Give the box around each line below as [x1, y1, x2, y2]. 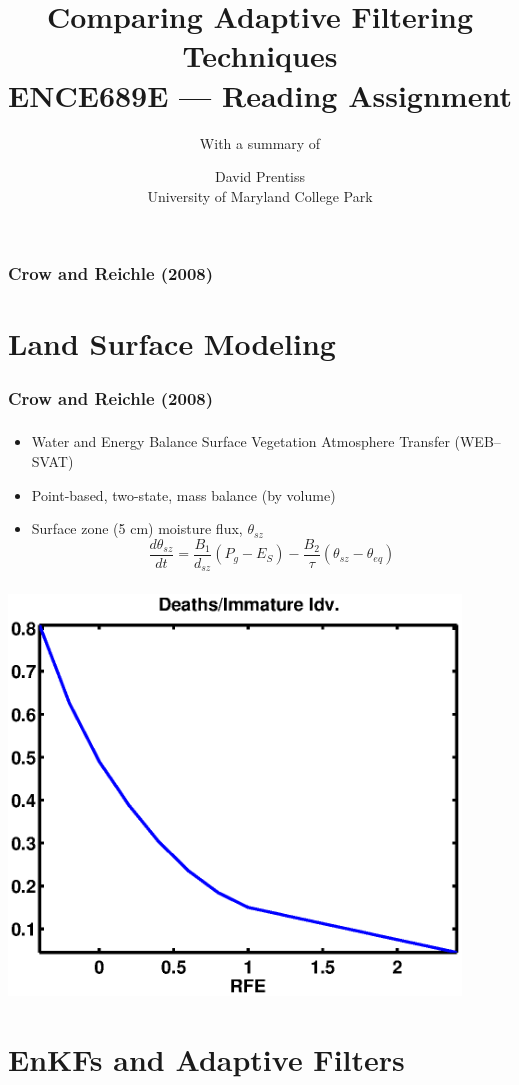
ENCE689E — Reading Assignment [8, 74, 512, 115]
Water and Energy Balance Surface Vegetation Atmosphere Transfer [31, 431, 450, 452]
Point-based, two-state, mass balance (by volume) [31, 484, 336, 505]
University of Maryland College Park [147, 185, 373, 206]
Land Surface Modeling [8, 323, 336, 364]
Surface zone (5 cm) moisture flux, [31, 518, 243, 539]
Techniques [182, 35, 338, 76]
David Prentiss [214, 166, 306, 187]
